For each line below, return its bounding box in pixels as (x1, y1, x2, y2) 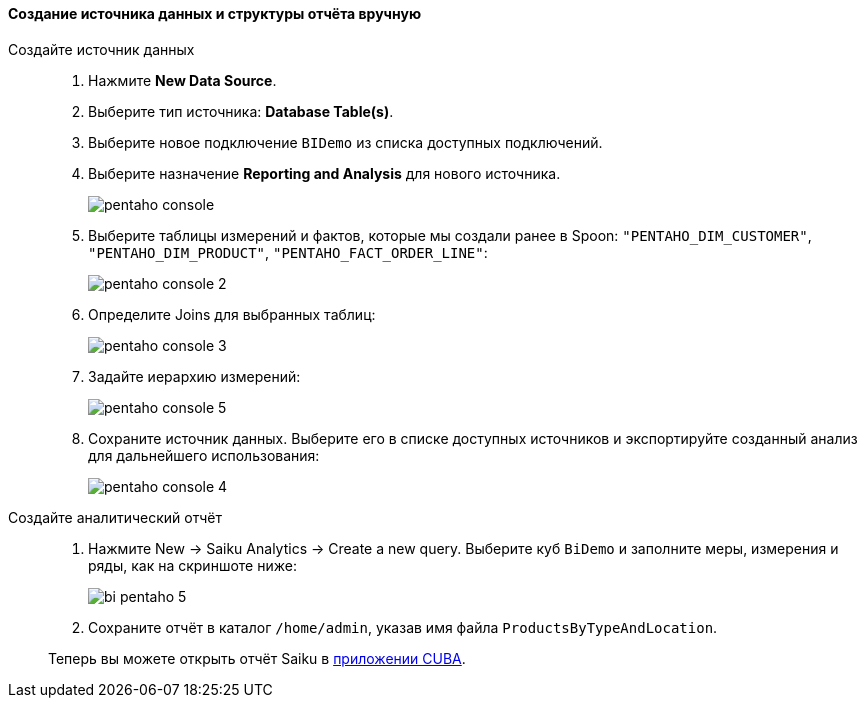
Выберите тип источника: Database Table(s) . (88, 102, 394, 120)
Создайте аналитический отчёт (8, 508, 222, 526)
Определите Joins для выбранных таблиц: (88, 305, 376, 323)
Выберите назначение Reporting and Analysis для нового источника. (88, 164, 561, 182)
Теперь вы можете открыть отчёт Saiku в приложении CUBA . (48, 649, 466, 667)
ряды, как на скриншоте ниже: (88, 556, 297, 574)
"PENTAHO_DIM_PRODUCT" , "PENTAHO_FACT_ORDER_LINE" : (88, 243, 488, 261)
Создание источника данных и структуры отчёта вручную (8, 5, 422, 22)
